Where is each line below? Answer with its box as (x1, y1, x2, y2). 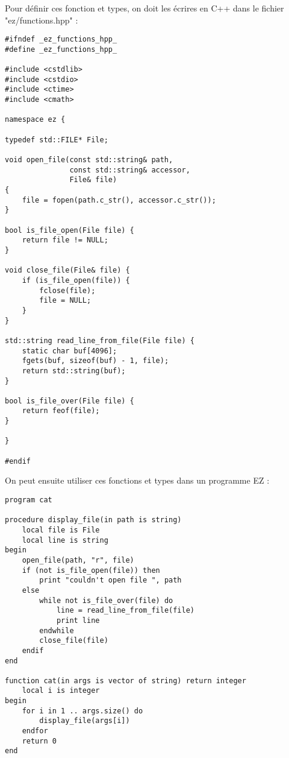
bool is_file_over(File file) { (5, 396, 134, 405)
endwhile (39, 626, 74, 635)
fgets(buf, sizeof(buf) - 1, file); (22, 356, 169, 365)
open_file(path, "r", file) (22, 555, 134, 564)
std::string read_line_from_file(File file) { (5, 336, 194, 345)
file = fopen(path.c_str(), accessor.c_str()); (22, 195, 216, 204)
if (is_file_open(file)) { (22, 276, 130, 285)
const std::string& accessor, (69, 165, 190, 174)
